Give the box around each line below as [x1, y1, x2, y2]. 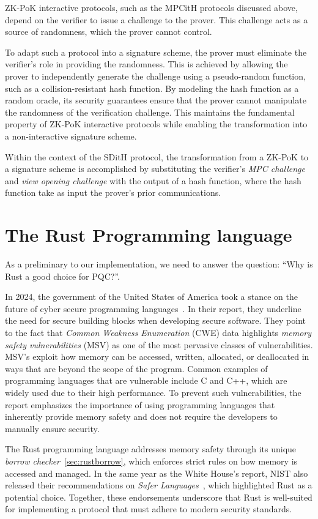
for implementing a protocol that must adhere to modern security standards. [5, 502, 292, 515]
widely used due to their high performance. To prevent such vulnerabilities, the [5, 386, 301, 398]
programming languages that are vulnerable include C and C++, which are [5, 374, 287, 387]
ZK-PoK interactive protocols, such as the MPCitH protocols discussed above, [5, 1, 298, 13]
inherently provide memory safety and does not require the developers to [5, 410, 278, 423]
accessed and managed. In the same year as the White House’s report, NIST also [5, 466, 308, 479]
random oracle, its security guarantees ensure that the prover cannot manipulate [5, 94, 306, 106]
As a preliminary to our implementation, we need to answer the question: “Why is [5, 258, 313, 271]
